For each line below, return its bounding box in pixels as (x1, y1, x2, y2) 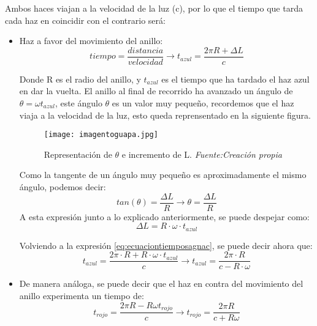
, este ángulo (55, 97, 102, 109)
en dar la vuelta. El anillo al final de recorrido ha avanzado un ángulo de (19, 84, 293, 97)
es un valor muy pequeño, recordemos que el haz (112, 97, 294, 109)
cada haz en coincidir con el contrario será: (5, 13, 166, 26)
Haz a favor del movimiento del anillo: (19, 34, 163, 47)
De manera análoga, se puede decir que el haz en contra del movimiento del (19, 277, 304, 290)
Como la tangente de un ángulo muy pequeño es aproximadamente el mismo (19, 168, 307, 181)
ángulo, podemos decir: (19, 180, 106, 193)
